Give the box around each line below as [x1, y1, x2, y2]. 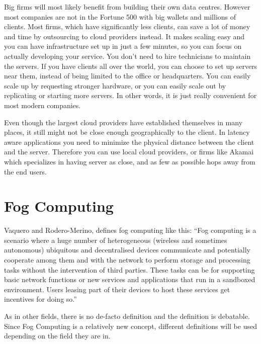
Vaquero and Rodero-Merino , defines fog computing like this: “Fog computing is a [4, 225, 256, 235]
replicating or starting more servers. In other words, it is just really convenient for [4, 90, 257, 101]
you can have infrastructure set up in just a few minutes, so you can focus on [4, 41, 242, 51]
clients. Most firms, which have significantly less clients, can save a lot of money [4, 21, 250, 32]
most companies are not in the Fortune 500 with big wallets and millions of [4, 11, 236, 22]
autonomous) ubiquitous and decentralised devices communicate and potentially [4, 244, 250, 255]
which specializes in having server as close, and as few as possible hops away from [4, 156, 255, 166]
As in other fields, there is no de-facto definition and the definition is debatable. [4, 310, 250, 321]
